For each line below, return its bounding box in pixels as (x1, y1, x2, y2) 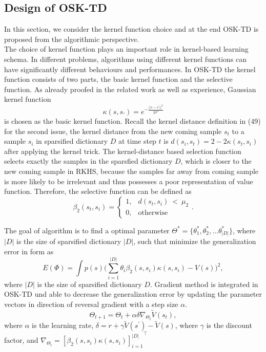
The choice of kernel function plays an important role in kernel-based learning (4, 43, 249, 54)
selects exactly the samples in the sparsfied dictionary (4, 156, 173, 166)
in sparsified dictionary (36, 136, 108, 146)
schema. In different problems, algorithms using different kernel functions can (4, 53, 247, 64)
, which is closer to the (180, 156, 252, 166)
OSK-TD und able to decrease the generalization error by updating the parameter (4, 289, 262, 299)
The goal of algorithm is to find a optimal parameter (4, 225, 170, 235)
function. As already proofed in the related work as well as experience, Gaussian (4, 83, 256, 94)
